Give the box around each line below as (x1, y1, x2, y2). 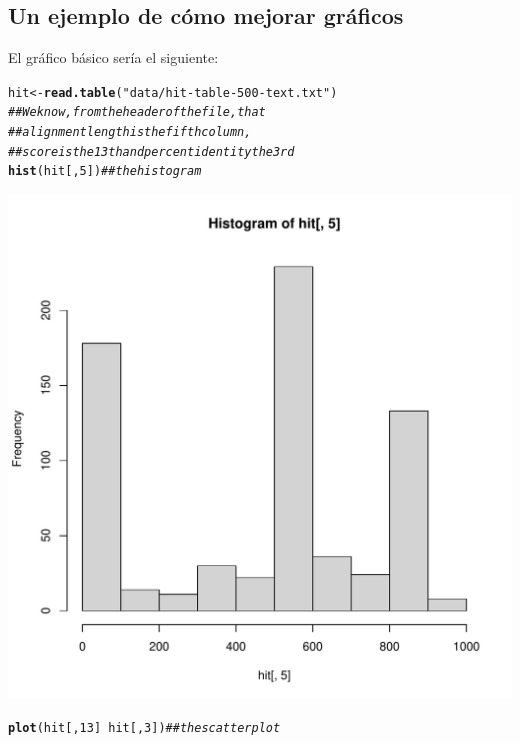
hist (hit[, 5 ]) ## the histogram (8, 164, 202, 179)
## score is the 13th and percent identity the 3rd (8, 144, 295, 159)
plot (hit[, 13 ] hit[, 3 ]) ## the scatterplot (8, 720, 281, 735)
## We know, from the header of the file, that (8, 105, 266, 120)
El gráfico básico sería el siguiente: (8, 47, 219, 68)
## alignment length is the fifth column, (8, 125, 252, 140)
